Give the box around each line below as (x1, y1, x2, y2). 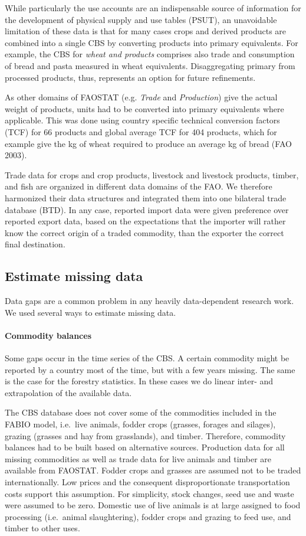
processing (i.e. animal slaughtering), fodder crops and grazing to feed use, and (5, 510, 291, 522)
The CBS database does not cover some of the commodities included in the (5, 406, 277, 419)
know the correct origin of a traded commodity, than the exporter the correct (5, 226, 284, 238)
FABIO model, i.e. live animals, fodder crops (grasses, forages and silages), (5, 418, 276, 430)
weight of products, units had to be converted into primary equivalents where (5, 102, 284, 115)
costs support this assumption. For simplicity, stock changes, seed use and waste (5, 487, 294, 499)
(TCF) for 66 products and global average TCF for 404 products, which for (5, 125, 277, 138)
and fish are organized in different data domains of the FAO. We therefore (5, 180, 272, 192)
